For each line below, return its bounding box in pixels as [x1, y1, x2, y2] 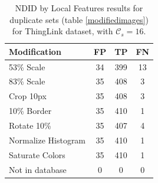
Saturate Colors [9, 148, 65, 161]
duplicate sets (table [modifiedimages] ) [9, 13, 149, 25]
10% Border [9, 104, 52, 117]
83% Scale [9, 75, 45, 87]
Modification [9, 45, 61, 57]
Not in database [9, 163, 67, 175]
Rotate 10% [9, 119, 51, 131]
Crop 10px [9, 90, 47, 102]
